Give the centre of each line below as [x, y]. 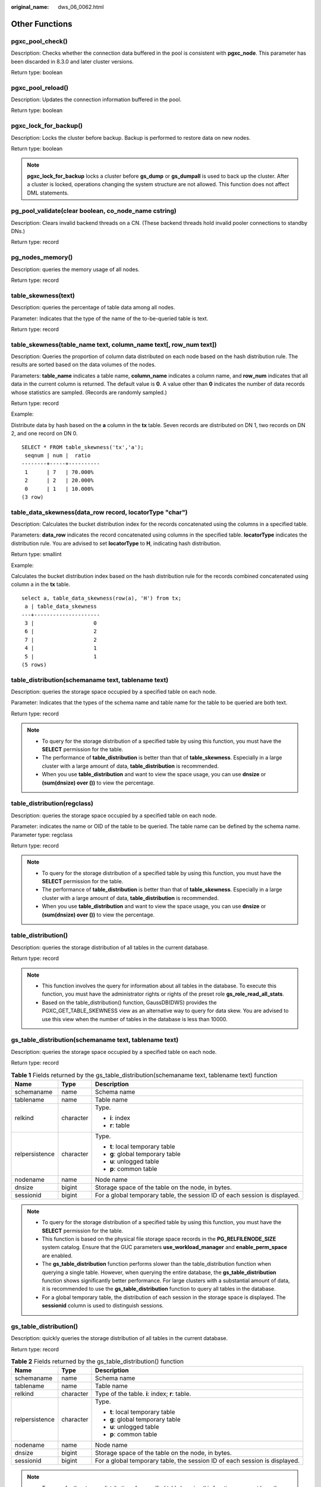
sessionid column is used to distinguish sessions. [103, 1306]
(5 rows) [34, 664]
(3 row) [33, 497]
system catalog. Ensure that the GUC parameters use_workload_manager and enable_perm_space [165, 1247]
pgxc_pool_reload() [40, 87]
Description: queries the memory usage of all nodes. [75, 269]
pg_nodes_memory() [42, 258]
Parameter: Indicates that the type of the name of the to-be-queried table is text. [110, 318]
